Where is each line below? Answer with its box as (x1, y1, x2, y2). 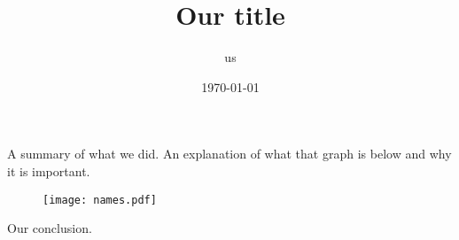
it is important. (7, 161, 90, 180)
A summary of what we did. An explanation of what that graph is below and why (7, 144, 452, 163)
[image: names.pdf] (43, 193, 157, 206)
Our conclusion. (7, 219, 92, 237)
